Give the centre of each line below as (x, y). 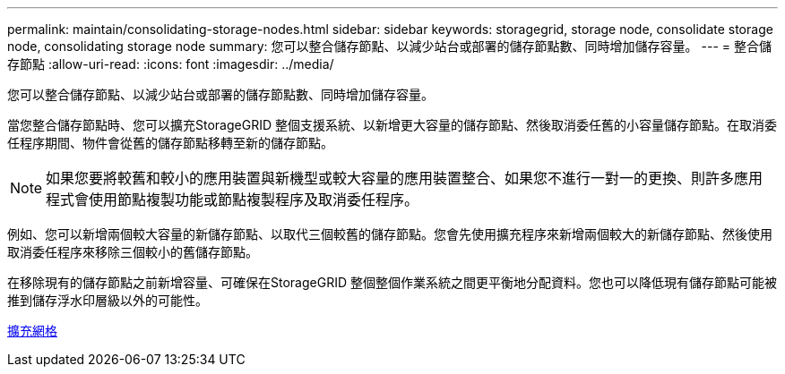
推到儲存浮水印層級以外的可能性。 (108, 300)
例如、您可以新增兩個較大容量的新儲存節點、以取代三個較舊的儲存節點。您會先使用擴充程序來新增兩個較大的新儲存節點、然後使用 (390, 234)
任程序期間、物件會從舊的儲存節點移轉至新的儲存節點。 (170, 143)
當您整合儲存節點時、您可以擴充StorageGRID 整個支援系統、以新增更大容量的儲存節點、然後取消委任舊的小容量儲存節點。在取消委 (392, 125)
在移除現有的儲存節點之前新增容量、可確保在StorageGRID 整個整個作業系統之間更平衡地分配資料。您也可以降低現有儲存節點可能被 (392, 282)
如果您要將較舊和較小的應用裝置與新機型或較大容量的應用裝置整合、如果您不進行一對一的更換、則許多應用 (405, 178)
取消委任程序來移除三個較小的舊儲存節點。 (133, 252)
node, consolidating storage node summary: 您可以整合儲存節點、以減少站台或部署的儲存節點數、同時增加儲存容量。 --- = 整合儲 (389, 46)
